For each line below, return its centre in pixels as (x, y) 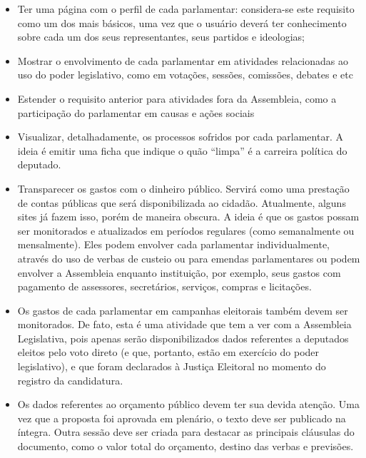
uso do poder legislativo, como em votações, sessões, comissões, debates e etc (185, 75)
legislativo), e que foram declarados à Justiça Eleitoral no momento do (172, 366)
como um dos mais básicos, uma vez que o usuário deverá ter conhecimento (182, 22)
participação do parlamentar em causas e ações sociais (136, 112)
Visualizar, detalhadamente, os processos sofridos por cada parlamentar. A (180, 137)
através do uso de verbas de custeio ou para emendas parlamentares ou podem (189, 258)
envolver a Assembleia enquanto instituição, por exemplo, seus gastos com (179, 272)
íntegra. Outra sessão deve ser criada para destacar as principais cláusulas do (186, 432)
